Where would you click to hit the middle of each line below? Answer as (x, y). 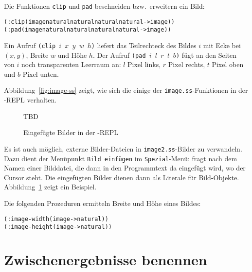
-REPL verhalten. (30, 100)
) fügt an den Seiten (206, 55)
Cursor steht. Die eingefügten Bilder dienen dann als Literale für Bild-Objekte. (122, 177)
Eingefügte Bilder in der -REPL (71, 132)
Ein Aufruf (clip (30, 45)
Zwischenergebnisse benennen (106, 260)
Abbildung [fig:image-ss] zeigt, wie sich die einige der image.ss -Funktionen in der (126, 90)
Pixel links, (144, 64)
